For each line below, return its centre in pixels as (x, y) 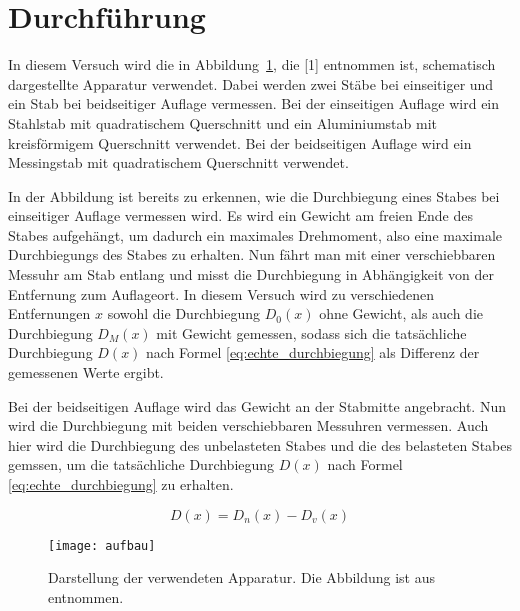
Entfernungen (49, 313)
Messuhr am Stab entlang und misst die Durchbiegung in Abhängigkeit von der (251, 274)
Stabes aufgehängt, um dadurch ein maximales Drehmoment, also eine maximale (255, 234)
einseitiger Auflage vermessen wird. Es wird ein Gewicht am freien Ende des (240, 215)
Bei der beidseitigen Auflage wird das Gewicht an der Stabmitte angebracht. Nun (257, 405)
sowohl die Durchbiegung (184, 313)
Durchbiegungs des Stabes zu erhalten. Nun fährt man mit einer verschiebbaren (252, 254)
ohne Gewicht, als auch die (401, 313)
